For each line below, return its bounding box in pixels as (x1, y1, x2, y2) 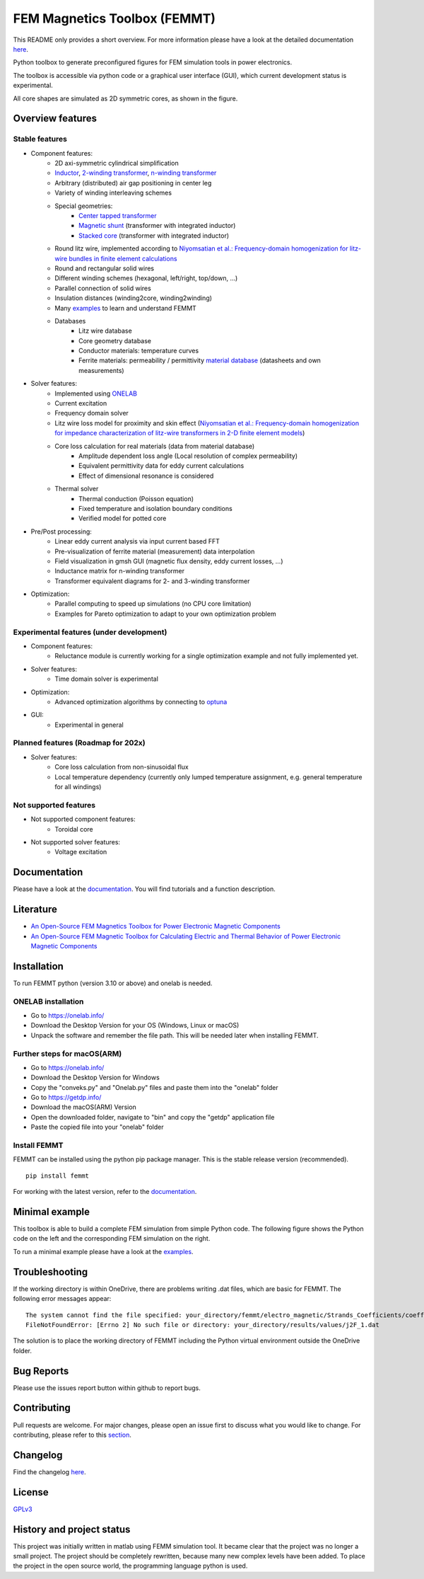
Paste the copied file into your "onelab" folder (30, 1122, 164, 1132)
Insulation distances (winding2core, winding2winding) (54, 294, 212, 302)
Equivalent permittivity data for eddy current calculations (78, 461, 245, 470)
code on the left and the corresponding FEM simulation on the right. (13, 1234, 211, 1243)
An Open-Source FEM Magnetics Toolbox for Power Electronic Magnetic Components (30, 922, 281, 931)
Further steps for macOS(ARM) (13, 1048, 122, 1058)
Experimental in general (54, 720, 124, 729)
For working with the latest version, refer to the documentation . (13, 1188, 197, 1196)
